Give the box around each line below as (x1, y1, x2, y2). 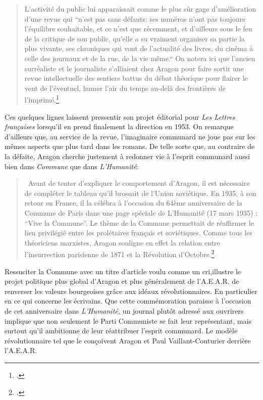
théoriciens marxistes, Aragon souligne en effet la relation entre (24, 237, 220, 247)
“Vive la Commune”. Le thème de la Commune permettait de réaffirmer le (24, 217, 254, 228)
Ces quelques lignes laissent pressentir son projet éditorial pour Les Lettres (5, 111, 235, 122)
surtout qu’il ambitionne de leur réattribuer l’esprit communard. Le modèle (5, 325, 238, 336)
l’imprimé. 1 (24, 93, 59, 105)
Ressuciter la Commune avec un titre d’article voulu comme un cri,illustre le (5, 266, 241, 276)
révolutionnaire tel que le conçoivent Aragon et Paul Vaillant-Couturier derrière (5, 335, 251, 345)
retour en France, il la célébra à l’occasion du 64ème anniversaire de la (24, 197, 242, 208)
